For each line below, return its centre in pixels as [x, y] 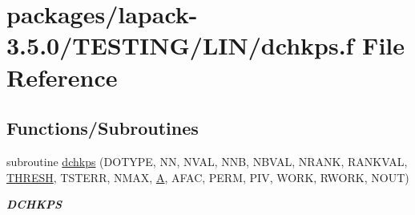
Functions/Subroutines [103, 128]
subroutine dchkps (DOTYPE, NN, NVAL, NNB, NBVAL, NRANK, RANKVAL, [207, 161]
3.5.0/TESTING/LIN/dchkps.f [180, 45]
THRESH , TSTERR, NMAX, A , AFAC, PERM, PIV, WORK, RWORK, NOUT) [208, 177]
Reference [62, 77]
